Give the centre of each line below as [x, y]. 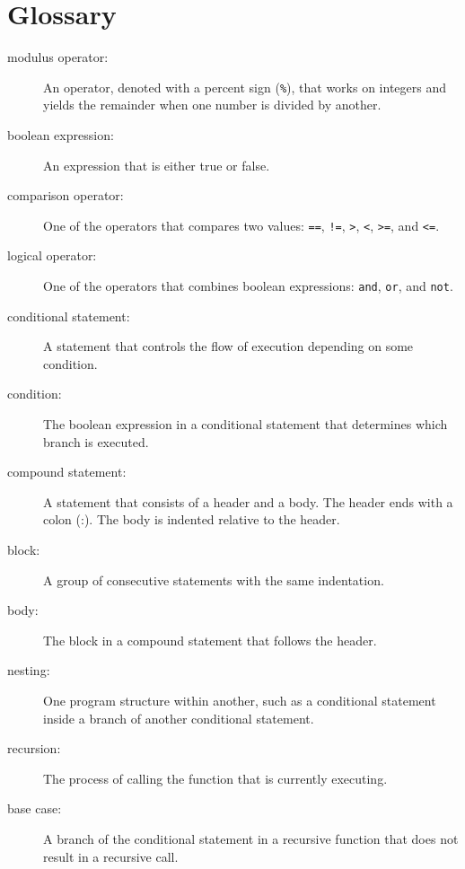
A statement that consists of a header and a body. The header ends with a [248, 501]
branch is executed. [96, 441]
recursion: [34, 748]
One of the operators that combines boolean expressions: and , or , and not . [248, 285]
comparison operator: [66, 195]
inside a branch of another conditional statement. [179, 718]
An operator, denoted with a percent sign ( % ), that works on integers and [245, 87]
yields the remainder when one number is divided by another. [212, 105]
